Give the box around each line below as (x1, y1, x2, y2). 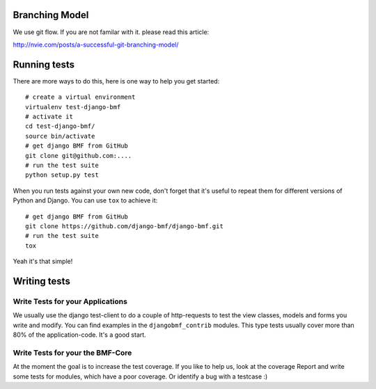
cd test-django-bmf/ (25, 122, 95, 130)
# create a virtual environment (25, 93, 136, 101)
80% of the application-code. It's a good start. (13, 331, 146, 339)
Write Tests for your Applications (13, 296, 128, 306)
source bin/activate (25, 132, 95, 140)
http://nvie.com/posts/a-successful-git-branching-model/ (13, 40, 179, 49)
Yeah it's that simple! (13, 257, 73, 266)
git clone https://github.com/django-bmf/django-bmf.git (25, 222, 224, 230)
